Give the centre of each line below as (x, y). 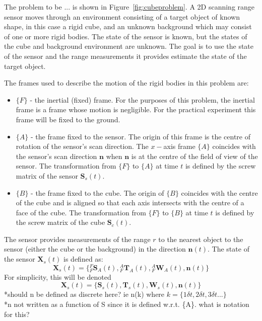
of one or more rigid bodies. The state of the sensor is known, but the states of (126, 36)
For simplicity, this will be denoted (58, 276)
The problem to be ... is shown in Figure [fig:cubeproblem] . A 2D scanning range (129, 7)
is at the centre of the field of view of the (194, 156)
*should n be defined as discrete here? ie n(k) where (84, 294)
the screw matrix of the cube (60, 222)
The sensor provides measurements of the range (77, 239)
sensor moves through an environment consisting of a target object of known (122, 16)
